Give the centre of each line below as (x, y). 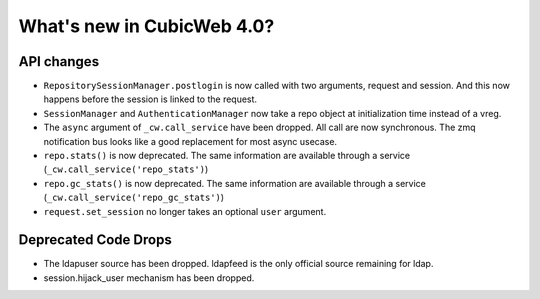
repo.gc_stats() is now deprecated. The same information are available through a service (235, 183)
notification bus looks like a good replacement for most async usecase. (190, 141)
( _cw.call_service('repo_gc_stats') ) (134, 197)
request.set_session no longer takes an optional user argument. (185, 211)
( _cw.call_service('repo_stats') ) (126, 169)
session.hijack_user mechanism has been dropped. (149, 277)
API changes (59, 61)
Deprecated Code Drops (95, 240)
